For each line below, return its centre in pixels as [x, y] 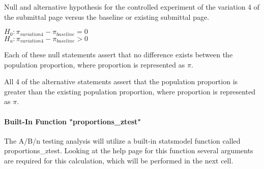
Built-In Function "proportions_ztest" [73, 121]
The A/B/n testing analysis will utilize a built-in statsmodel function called [122, 140]
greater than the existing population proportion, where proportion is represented [130, 91]
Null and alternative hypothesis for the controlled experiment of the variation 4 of [132, 7]
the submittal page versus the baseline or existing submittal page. [107, 16]
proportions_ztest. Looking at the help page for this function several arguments [129, 150]
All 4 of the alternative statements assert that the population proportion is [121, 81]
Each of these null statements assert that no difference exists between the [119, 55]
